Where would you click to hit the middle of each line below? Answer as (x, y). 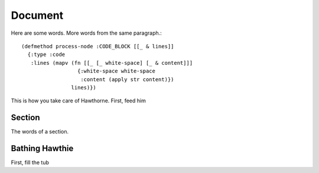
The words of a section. (40, 132)
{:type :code (46, 55)
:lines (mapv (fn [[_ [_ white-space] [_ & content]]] (112, 63)
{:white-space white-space (116, 71)
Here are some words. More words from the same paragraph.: (86, 33)
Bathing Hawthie (42, 148)
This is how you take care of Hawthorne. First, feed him (78, 101)
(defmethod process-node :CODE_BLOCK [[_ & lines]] (98, 46)
